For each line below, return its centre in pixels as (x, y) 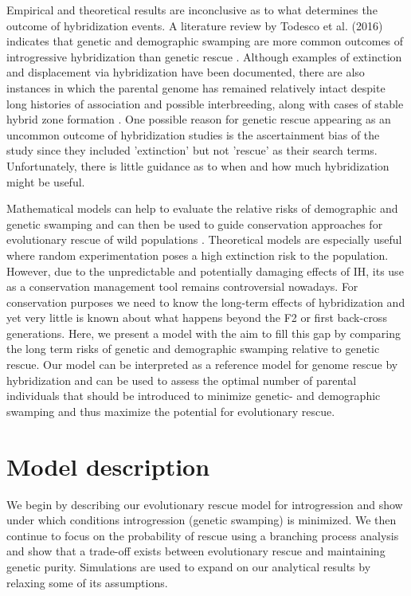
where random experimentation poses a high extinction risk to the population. (198, 255)
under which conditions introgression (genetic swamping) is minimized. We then (202, 520)
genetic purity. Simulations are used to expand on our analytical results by (189, 566)
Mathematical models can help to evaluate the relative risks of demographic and (202, 208)
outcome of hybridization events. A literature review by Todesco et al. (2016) (195, 25)
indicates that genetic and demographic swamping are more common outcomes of (205, 41)
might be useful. (46, 181)
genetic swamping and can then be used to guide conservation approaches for (195, 223)
